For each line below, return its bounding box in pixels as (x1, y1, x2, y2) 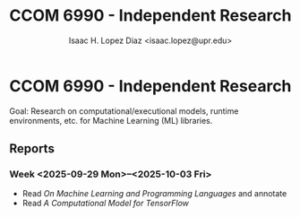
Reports (9, 141, 56, 157)
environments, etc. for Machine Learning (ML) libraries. (9, 115, 213, 126)
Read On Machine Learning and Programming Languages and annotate (21, 188, 287, 199)
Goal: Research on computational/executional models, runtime (9, 105, 239, 117)
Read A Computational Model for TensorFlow (21, 198, 190, 209)
